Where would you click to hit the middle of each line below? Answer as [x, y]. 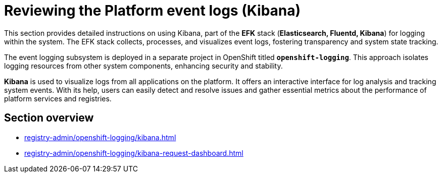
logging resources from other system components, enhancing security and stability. [143, 66]
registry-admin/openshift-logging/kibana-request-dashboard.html [134, 153]
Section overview [49, 118]
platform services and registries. [58, 98]
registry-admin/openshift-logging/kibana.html [100, 137]
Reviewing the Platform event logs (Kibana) [153, 11]
